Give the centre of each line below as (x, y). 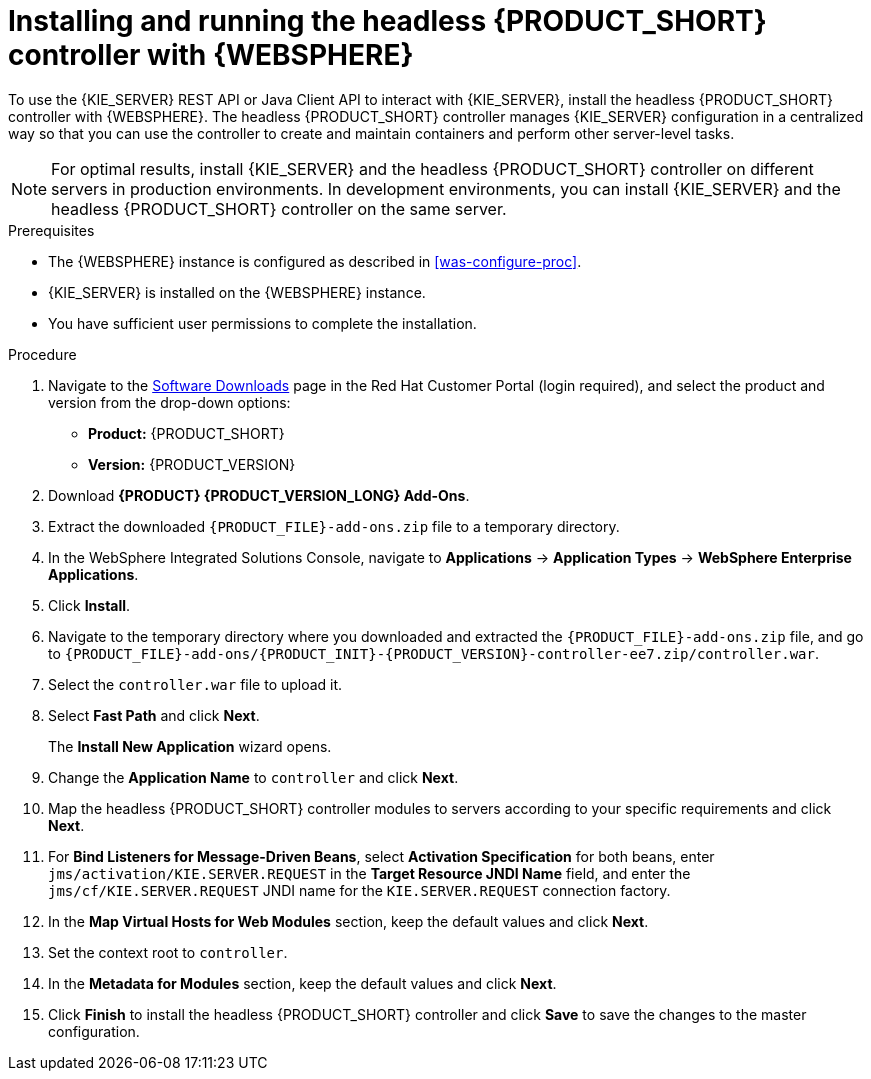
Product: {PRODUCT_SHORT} (186, 433)
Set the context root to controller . (168, 952)
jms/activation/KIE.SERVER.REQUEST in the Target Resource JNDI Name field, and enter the (369, 873)
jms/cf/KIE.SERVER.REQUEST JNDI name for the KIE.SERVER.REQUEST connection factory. (359, 890)
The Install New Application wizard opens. (190, 746)
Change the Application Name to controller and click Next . (253, 777)
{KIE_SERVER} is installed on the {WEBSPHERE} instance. (237, 292)
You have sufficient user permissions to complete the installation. (262, 323)
